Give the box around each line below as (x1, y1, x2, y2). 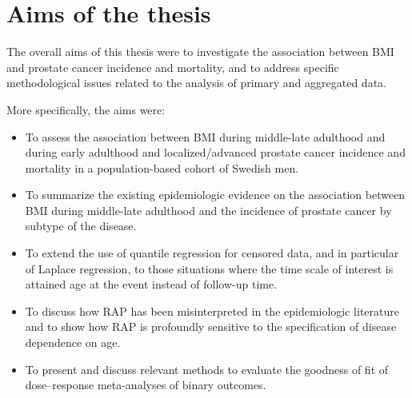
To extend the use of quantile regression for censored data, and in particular (25, 245, 399, 261)
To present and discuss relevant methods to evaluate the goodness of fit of (25, 360, 389, 377)
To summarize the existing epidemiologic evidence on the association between (25, 186, 406, 203)
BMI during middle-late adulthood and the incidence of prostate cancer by (25, 201, 392, 218)
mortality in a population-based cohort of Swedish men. (25, 159, 299, 176)
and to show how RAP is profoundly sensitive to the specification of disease (25, 318, 397, 335)
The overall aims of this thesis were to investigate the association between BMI (6, 43, 394, 60)
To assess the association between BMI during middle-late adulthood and (25, 128, 386, 145)
